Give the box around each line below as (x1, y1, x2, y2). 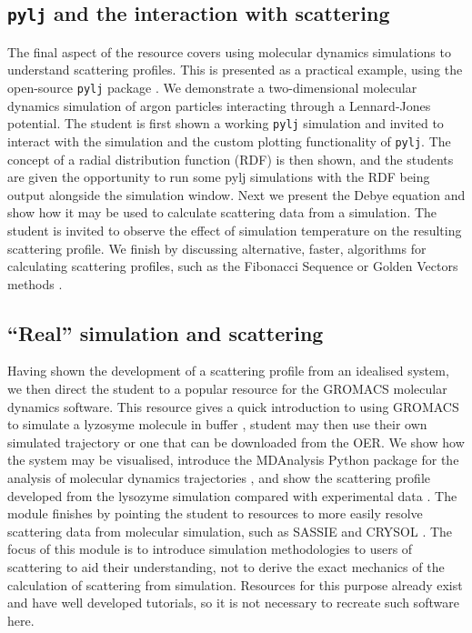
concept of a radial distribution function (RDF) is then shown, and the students (7, 149, 454, 168)
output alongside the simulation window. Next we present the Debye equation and (7, 185, 466, 204)
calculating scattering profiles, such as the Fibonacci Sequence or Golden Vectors (7, 256, 458, 276)
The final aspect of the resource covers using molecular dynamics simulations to (7, 42, 451, 61)
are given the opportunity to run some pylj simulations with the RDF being (7, 167, 430, 186)
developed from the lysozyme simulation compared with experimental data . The (7, 486, 457, 505)
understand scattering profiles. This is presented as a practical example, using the (7, 60, 463, 79)
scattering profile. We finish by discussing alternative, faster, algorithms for (7, 238, 427, 257)
